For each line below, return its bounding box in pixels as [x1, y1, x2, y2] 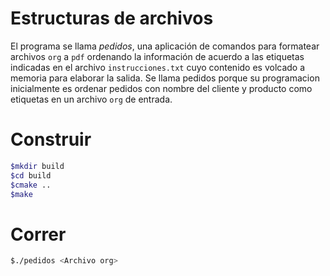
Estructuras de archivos [10, 7, 214, 30]
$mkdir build [10, 161, 65, 171]
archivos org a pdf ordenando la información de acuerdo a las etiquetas [10, 50, 305, 62]
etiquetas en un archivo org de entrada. [10, 93, 173, 105]
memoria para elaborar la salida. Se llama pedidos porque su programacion [10, 72, 320, 84]
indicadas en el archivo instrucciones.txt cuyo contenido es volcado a [10, 61, 306, 73]
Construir [10, 128, 92, 151]
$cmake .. [10, 180, 52, 190]
